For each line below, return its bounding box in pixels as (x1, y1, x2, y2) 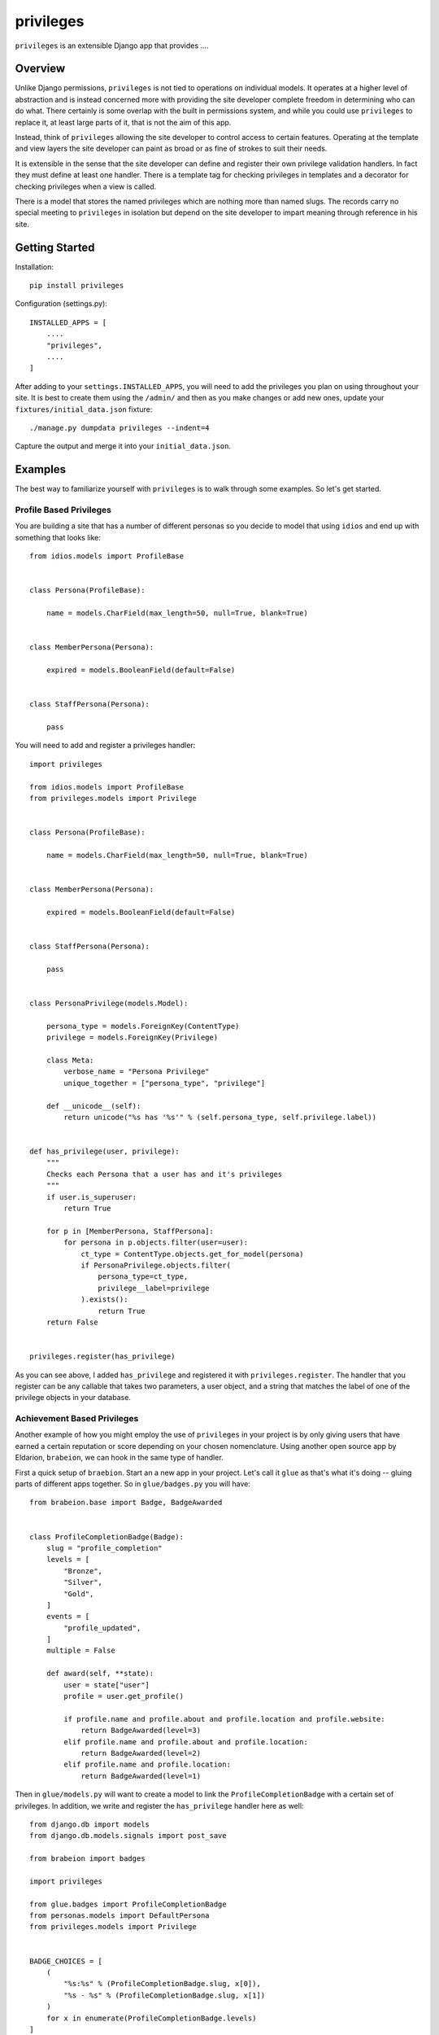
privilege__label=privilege (98, 1283, 211, 1293)
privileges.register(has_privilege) (29, 1352, 176, 1361)
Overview (15, 62, 66, 76)
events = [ (46, 1612, 90, 1621)
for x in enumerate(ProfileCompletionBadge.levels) (46, 2013, 257, 2023)
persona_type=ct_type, (98, 1272, 189, 1281)
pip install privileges (29, 281, 124, 291)
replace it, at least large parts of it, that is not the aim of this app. (15, 117, 232, 127)
